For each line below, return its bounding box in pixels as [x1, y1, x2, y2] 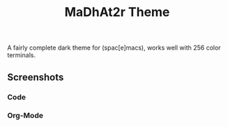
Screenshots [7, 71, 64, 83]
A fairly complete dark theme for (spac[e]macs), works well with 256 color [7, 43, 221, 52]
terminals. [7, 51, 36, 59]
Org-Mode [7, 111, 44, 121]
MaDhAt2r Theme [64, 4, 170, 20]
